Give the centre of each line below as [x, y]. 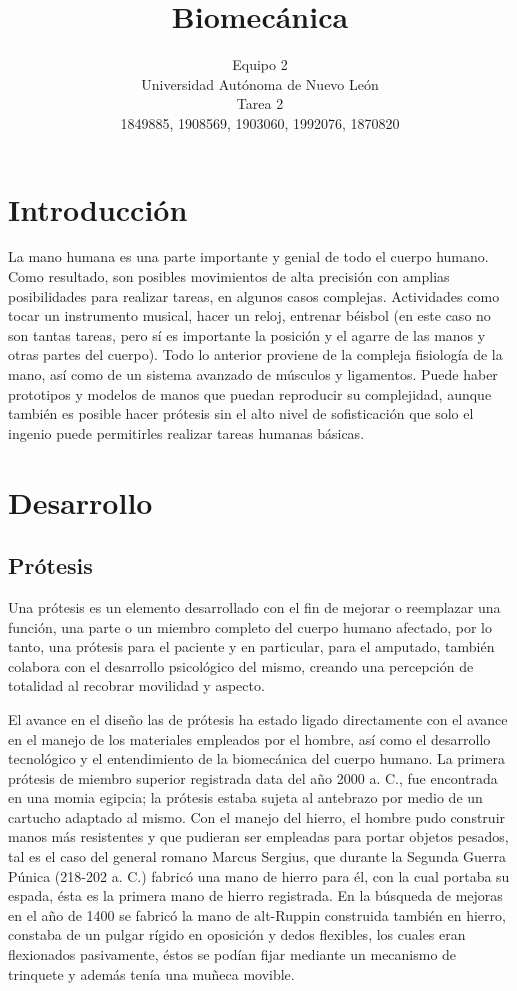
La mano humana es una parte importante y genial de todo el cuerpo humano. [248, 256]
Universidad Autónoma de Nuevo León [260, 83]
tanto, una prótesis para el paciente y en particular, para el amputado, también [251, 646]
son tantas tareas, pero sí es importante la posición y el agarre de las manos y [247, 334]
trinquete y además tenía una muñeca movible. [151, 973]
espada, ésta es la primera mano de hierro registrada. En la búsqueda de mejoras [255, 895]
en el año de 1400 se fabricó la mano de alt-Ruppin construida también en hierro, [257, 914]
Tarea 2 [260, 103]
